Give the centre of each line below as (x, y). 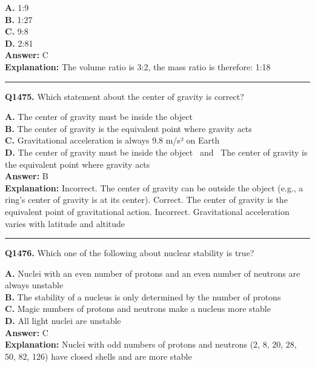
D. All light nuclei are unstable (63, 321)
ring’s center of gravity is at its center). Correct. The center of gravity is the (146, 200)
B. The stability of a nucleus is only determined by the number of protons (143, 296)
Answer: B (27, 176)
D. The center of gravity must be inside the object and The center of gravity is (156, 152)
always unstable (34, 285)
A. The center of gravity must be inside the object (99, 117)
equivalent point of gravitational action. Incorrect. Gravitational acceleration (147, 211)
